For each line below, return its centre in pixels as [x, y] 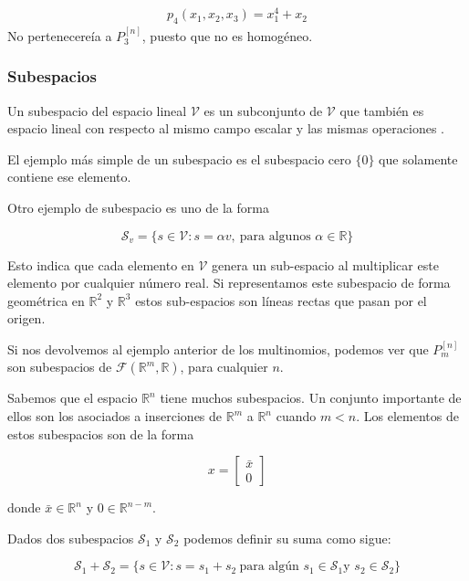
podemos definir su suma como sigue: [287, 538]
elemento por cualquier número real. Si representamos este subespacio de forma [229, 283]
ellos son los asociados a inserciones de [115, 416]
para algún [269, 567]
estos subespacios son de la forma [101, 433]
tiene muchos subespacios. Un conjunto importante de [311, 398]
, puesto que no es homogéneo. [227, 35]
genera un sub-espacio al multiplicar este [325, 264]
